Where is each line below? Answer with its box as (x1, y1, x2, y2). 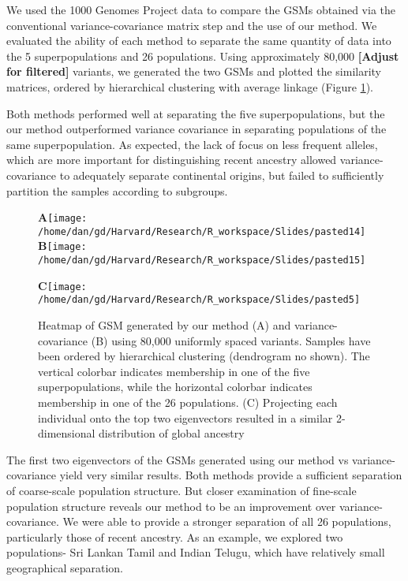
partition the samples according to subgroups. (6, 182, 228, 199)
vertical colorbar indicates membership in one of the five (38, 363, 310, 379)
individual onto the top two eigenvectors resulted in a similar (38, 409, 333, 426)
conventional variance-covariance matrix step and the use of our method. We (6, 17, 377, 33)
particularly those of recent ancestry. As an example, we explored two (6, 528, 343, 545)
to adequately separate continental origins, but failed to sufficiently (59, 166, 384, 183)
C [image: (38, 277, 87, 293)
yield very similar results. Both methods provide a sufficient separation (59, 467, 402, 483)
